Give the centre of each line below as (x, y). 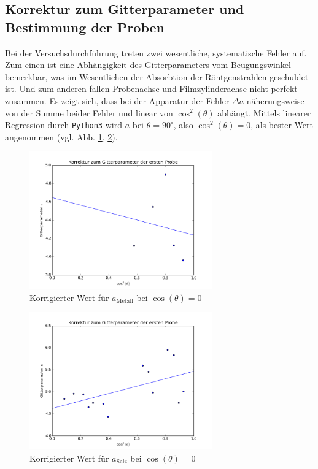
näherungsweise (275, 100)
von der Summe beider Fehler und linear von (89, 112)
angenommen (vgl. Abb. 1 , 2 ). (61, 136)
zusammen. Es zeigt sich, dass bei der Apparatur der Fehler (117, 100)
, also (183, 125)
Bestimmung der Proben (85, 27)
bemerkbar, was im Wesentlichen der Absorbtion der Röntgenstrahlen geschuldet (157, 76)
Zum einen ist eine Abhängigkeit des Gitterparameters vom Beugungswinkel (148, 65)
